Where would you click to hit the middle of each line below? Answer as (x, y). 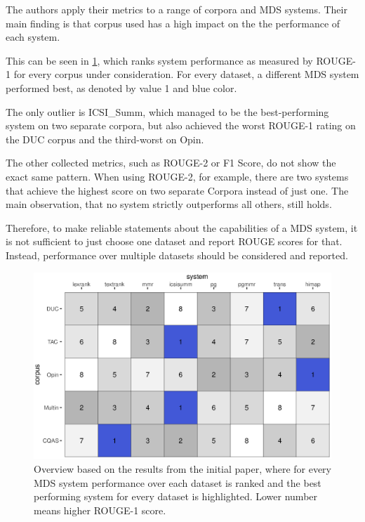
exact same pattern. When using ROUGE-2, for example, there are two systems (177, 176)
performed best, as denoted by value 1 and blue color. (121, 87)
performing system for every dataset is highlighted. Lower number (176, 496)
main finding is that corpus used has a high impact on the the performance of (173, 23)
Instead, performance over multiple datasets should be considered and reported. (177, 255)
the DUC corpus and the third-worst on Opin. (105, 139)
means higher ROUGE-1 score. (100, 510)
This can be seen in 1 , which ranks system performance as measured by (159, 60)
